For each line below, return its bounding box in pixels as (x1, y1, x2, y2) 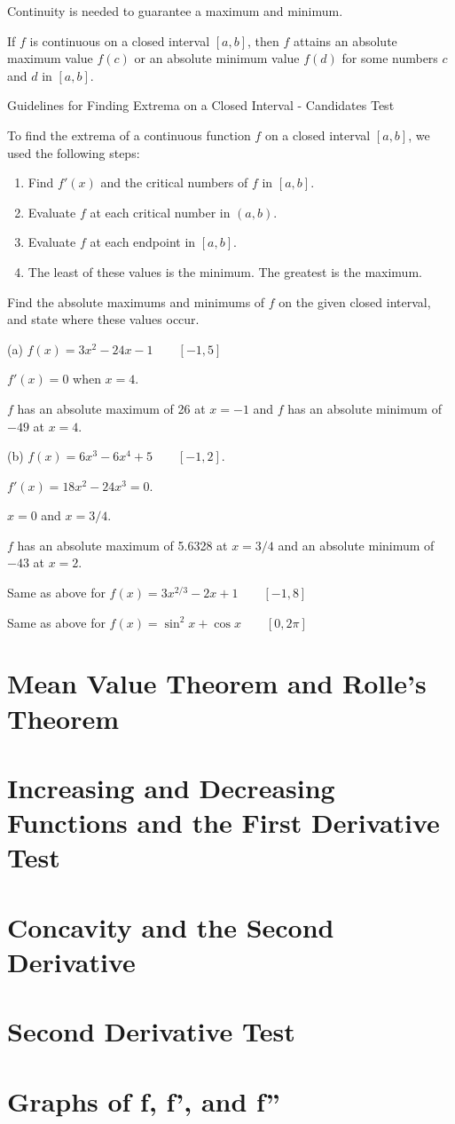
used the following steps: (7, 143, 140, 162)
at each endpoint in (90, 233, 196, 251)
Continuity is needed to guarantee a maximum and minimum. (7, 2, 343, 20)
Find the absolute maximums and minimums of (7, 292, 265, 311)
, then (247, 31, 279, 50)
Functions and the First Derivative (7, 804, 440, 841)
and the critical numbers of (100, 173, 248, 192)
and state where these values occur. (7, 310, 200, 328)
